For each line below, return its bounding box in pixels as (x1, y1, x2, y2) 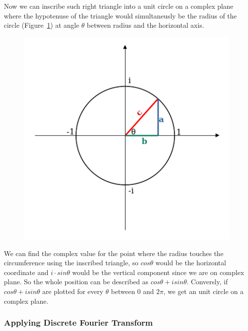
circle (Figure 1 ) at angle (4, 20, 79, 30)
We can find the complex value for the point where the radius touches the (4, 248, 224, 258)
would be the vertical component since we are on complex (72, 267, 244, 277)
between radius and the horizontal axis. (87, 20, 204, 30)
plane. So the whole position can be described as (4, 276, 148, 287)
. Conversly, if (187, 276, 228, 287)
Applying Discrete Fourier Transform (4, 316, 153, 329)
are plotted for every (42, 286, 104, 296)
